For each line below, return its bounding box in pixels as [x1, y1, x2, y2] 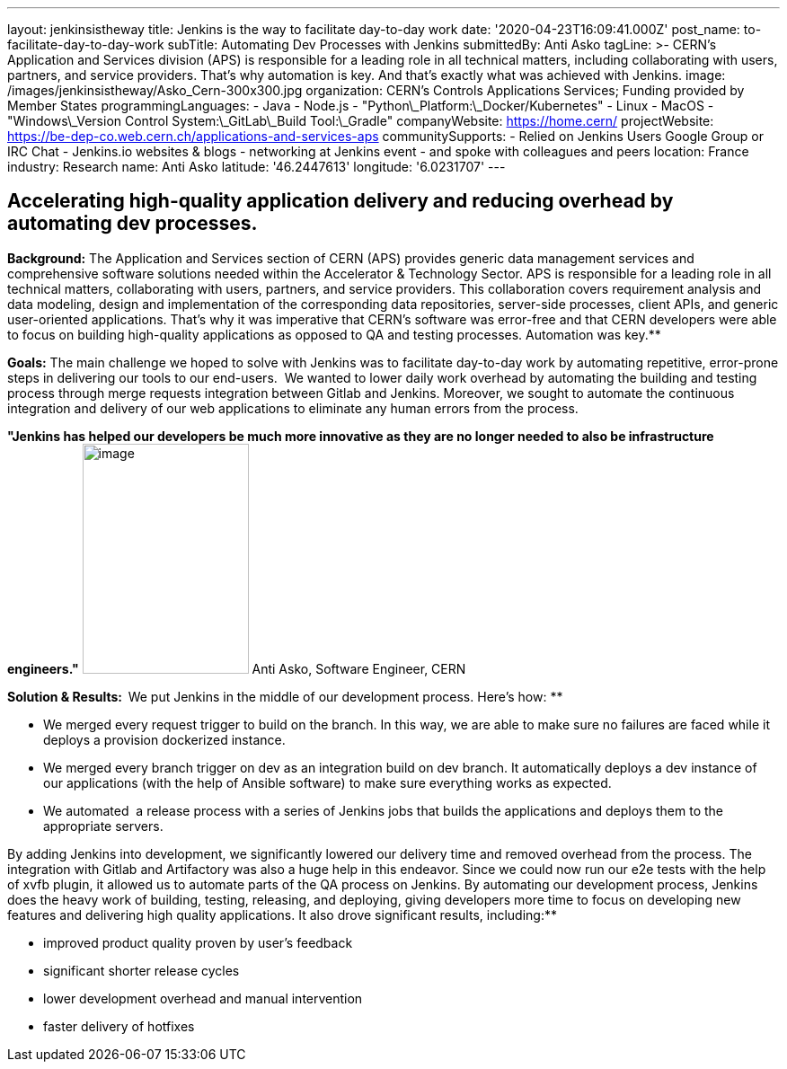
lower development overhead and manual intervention [43, 990, 363, 1006]
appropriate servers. [43, 817, 164, 834]
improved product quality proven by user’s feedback [43, 934, 353, 950]
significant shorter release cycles [43, 962, 240, 978]
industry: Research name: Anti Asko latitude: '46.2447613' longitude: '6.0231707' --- [7, 159, 506, 174]
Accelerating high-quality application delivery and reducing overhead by [7, 190, 674, 213]
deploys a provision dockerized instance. [43, 731, 286, 747]
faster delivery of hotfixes [43, 1018, 195, 1034]
